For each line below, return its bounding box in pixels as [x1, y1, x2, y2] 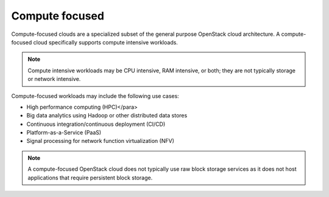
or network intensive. [27, 75, 81, 83]
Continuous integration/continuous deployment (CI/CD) [26, 120, 166, 128]
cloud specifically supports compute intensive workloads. [33, 38, 178, 46]
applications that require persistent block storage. [27, 174, 153, 181]
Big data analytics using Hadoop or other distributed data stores [26, 112, 188, 119]
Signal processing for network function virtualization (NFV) [26, 137, 175, 145]
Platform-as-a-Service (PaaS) [26, 129, 102, 136]
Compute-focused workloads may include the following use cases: [11, 92, 179, 100]
